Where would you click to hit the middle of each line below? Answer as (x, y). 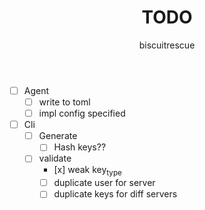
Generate (58, 136)
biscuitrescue (167, 45)
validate (55, 158)
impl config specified (82, 113)
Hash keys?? (80, 147)
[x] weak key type (87, 171)
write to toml (64, 102)
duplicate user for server (104, 183)
